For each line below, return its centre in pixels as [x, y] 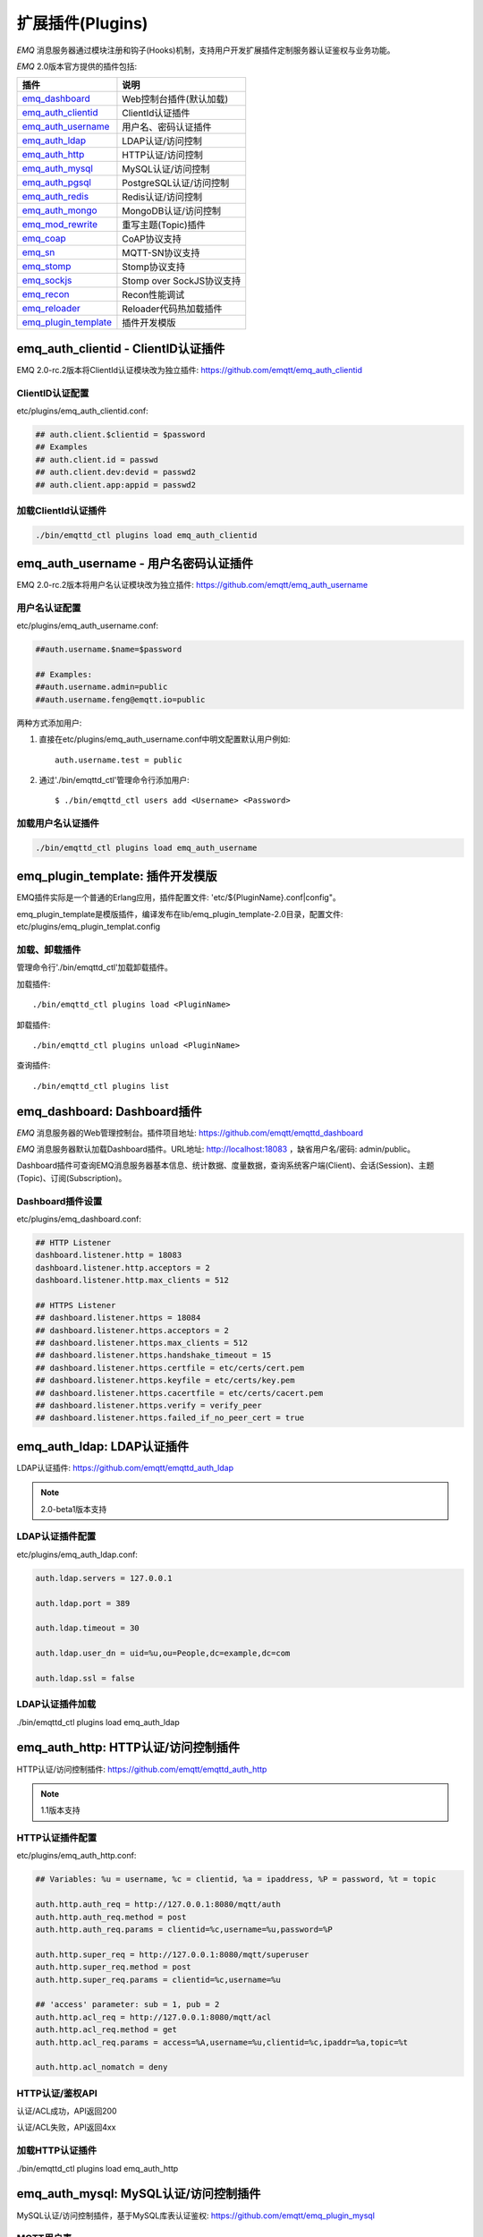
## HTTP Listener [73, 1242]
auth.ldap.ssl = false [85, 1678]
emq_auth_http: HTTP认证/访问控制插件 [128, 1748]
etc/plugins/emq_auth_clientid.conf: [83, 411]
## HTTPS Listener [76, 1305]
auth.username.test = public [119, 760]
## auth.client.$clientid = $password [120, 434]
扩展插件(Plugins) [82, 23]
